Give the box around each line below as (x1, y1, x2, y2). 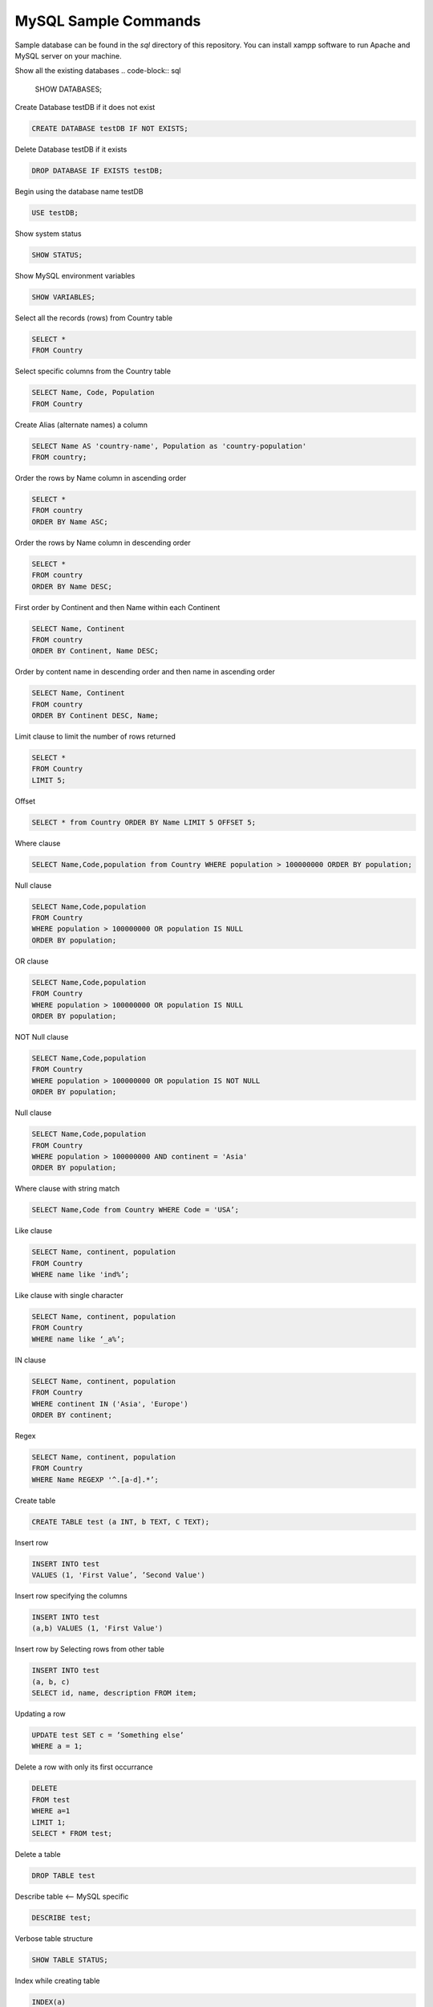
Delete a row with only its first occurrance (14, 1762, 153, 1772)
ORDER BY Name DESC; (31, 582, 112, 591)
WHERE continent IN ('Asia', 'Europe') (31, 1399, 188, 1408)
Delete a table (14, 1849, 61, 1858)
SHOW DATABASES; (34, 84, 102, 94)
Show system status (14, 229, 82, 238)
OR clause (14, 956, 49, 966)
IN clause (14, 1355, 47, 1365)
